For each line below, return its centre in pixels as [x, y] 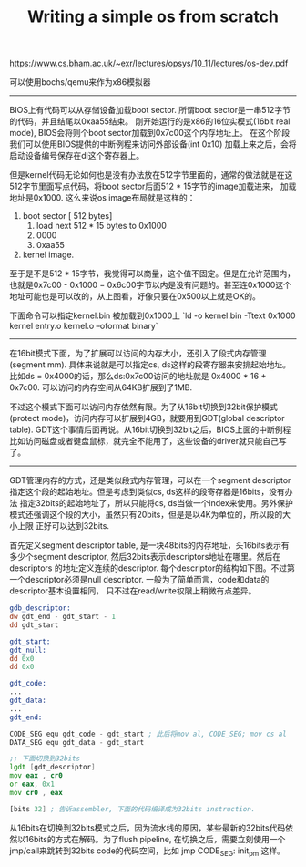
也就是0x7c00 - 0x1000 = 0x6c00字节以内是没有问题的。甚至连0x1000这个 [150, 285]
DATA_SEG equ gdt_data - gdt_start [77, 742]
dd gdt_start [34, 625]
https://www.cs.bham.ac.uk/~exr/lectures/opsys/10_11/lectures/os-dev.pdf [149, 63]
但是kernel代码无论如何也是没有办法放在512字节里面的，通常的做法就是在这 [151, 175]
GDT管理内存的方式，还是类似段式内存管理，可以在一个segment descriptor [150, 480]
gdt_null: [28, 650]
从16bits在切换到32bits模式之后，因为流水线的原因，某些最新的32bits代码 [148, 828]
